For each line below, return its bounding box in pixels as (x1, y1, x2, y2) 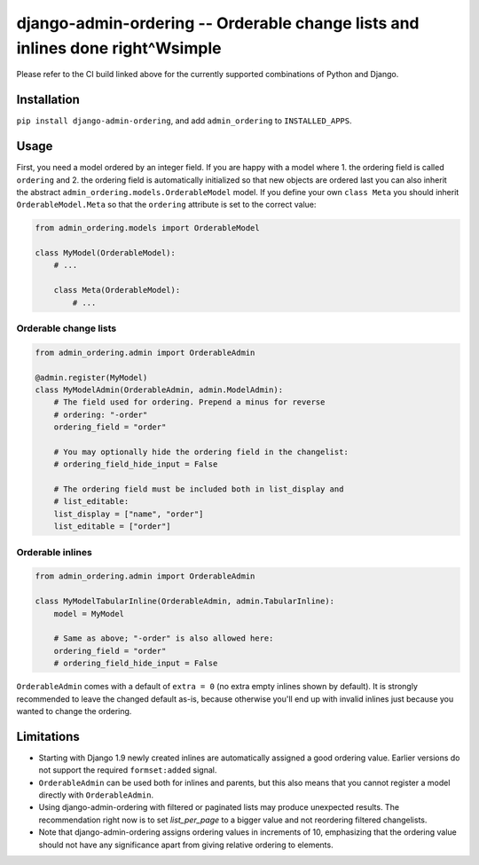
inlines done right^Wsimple (16, 38, 222, 58)
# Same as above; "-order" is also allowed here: (53, 633, 274, 643)
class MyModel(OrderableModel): (35, 248, 177, 258)
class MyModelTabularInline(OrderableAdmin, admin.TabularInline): (35, 596, 335, 607)
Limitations (16, 728, 80, 744)
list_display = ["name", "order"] (53, 508, 204, 519)
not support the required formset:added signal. (38, 765, 217, 775)
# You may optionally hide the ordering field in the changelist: (53, 446, 349, 457)
